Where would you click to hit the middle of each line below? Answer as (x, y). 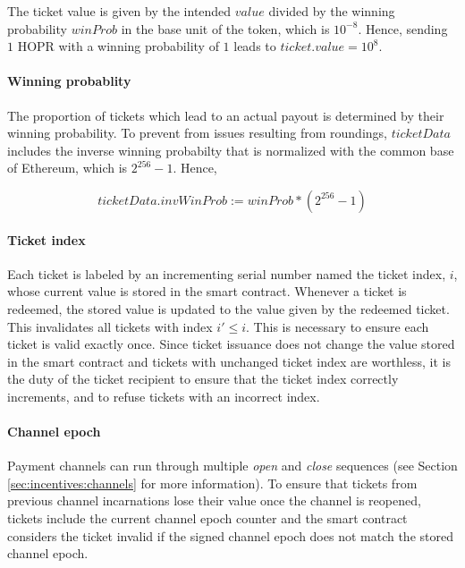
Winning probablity (69, 81)
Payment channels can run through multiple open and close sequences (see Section (232, 466)
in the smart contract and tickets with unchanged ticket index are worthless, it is (229, 361)
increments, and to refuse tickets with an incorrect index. (164, 396)
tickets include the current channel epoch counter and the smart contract (207, 518)
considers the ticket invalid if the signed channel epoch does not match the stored (230, 535)
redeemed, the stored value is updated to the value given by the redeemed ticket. (228, 308)
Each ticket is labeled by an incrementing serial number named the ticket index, (227, 273)
